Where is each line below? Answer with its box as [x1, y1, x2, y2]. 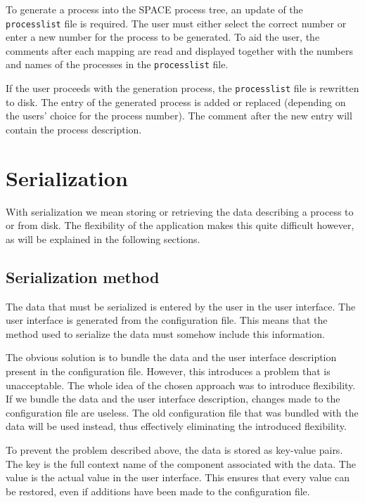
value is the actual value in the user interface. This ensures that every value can [6, 470, 350, 485]
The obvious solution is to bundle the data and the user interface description [6, 350, 337, 365]
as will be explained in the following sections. [6, 231, 200, 246]
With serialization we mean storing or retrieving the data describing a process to [6, 204, 354, 218]
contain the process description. [6, 122, 142, 136]
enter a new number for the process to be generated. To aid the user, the [6, 30, 320, 44]
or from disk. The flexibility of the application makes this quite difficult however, [6, 218, 354, 233]
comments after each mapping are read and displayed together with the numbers [6, 43, 353, 58]
